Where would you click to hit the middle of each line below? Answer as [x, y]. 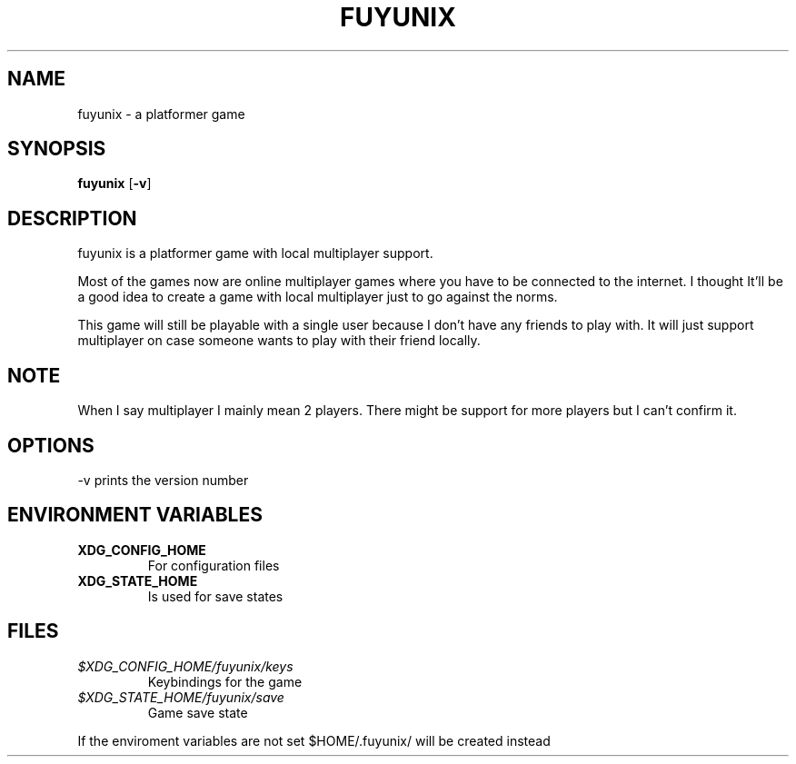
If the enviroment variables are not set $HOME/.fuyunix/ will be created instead [314, 740]
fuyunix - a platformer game [161, 114]
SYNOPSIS [57, 149]
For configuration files [214, 565]
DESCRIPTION [72, 218]
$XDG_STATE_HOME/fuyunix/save [181, 697]
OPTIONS [51, 445]
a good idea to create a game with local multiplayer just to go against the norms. [318, 297]
